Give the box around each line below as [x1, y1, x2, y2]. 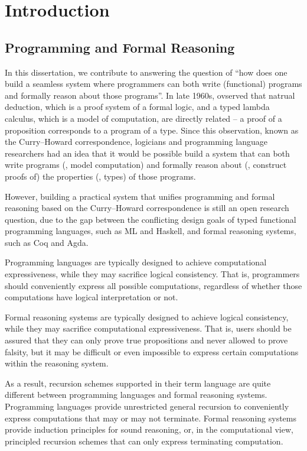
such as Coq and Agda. [5, 236, 89, 248]
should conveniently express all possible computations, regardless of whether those [5, 279, 302, 291]
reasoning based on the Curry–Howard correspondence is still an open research [5, 202, 289, 214]
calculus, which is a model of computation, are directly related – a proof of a [5, 112, 282, 124]
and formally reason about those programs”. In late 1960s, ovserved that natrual [5, 89, 295, 101]
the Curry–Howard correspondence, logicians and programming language [5, 135, 267, 148]
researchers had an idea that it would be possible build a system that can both [5, 147, 290, 159]
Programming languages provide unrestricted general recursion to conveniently [5, 400, 289, 413]
